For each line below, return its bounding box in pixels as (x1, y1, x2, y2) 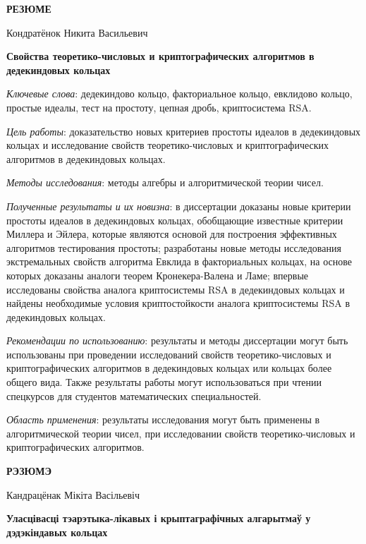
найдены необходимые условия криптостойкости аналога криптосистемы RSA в (6, 296, 350, 310)
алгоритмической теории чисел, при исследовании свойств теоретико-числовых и (6, 425, 355, 440)
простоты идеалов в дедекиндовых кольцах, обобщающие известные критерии (6, 212, 343, 227)
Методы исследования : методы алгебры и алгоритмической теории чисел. (6, 175, 324, 190)
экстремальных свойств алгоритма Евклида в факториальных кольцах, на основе (6, 254, 353, 269)
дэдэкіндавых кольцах (6, 524, 108, 539)
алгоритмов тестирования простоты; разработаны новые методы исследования (6, 240, 341, 255)
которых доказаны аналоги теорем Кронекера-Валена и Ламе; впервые (6, 267, 308, 282)
